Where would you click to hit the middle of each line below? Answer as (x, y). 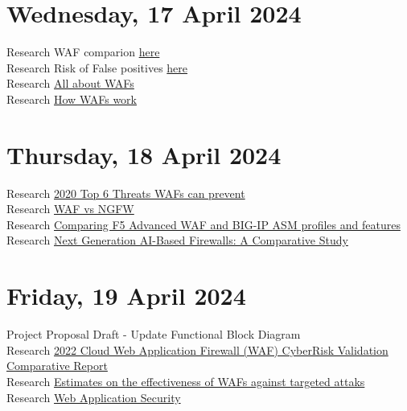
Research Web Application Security (94, 397)
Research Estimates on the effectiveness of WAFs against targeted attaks (186, 381)
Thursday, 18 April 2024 (144, 154)
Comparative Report (57, 366)
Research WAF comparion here (83, 52)
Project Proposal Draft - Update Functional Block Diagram (154, 334)
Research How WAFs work (72, 99)
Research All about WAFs (70, 83)
